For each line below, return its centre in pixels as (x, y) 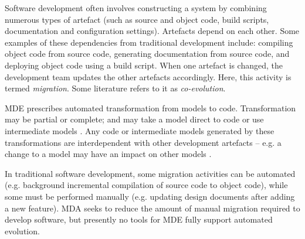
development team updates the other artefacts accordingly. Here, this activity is (148, 76)
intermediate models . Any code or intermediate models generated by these (140, 130)
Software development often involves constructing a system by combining (136, 8)
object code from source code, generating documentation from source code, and (147, 54)
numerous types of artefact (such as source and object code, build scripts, (137, 19)
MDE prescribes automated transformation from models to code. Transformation (150, 107)
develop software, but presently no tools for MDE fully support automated (139, 219)
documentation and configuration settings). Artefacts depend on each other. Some (152, 31)
